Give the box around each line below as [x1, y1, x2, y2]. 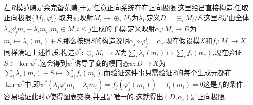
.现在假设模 [163, 35, 200, 46]
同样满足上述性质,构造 [4, 47, 75, 57]
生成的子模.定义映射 [91, 24, 155, 34]
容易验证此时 [4, 91, 45, 102]
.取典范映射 [56, 12, 93, 22]
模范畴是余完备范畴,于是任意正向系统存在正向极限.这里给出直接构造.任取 [16, 2, 249, 12]
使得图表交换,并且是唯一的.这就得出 [50, 91, 163, 102]
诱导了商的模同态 [74, 57, 129, 68]
